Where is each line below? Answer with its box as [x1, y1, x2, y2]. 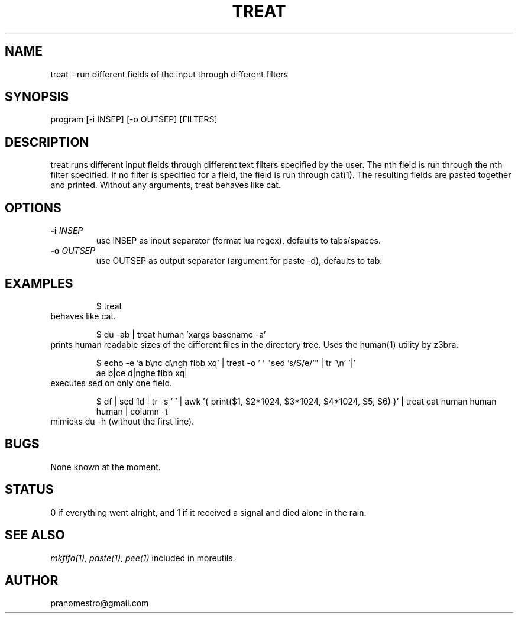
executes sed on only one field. [50, 377, 173, 388]
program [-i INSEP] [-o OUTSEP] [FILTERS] [50, 114, 218, 125]
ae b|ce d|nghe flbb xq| [96, 367, 187, 378]
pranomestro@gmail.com [50, 598, 149, 609]
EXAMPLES [5, 276, 73, 291]
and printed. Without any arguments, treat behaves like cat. [50, 180, 281, 190]
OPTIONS [5, 200, 61, 215]
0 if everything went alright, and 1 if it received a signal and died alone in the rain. [50, 507, 367, 517]
